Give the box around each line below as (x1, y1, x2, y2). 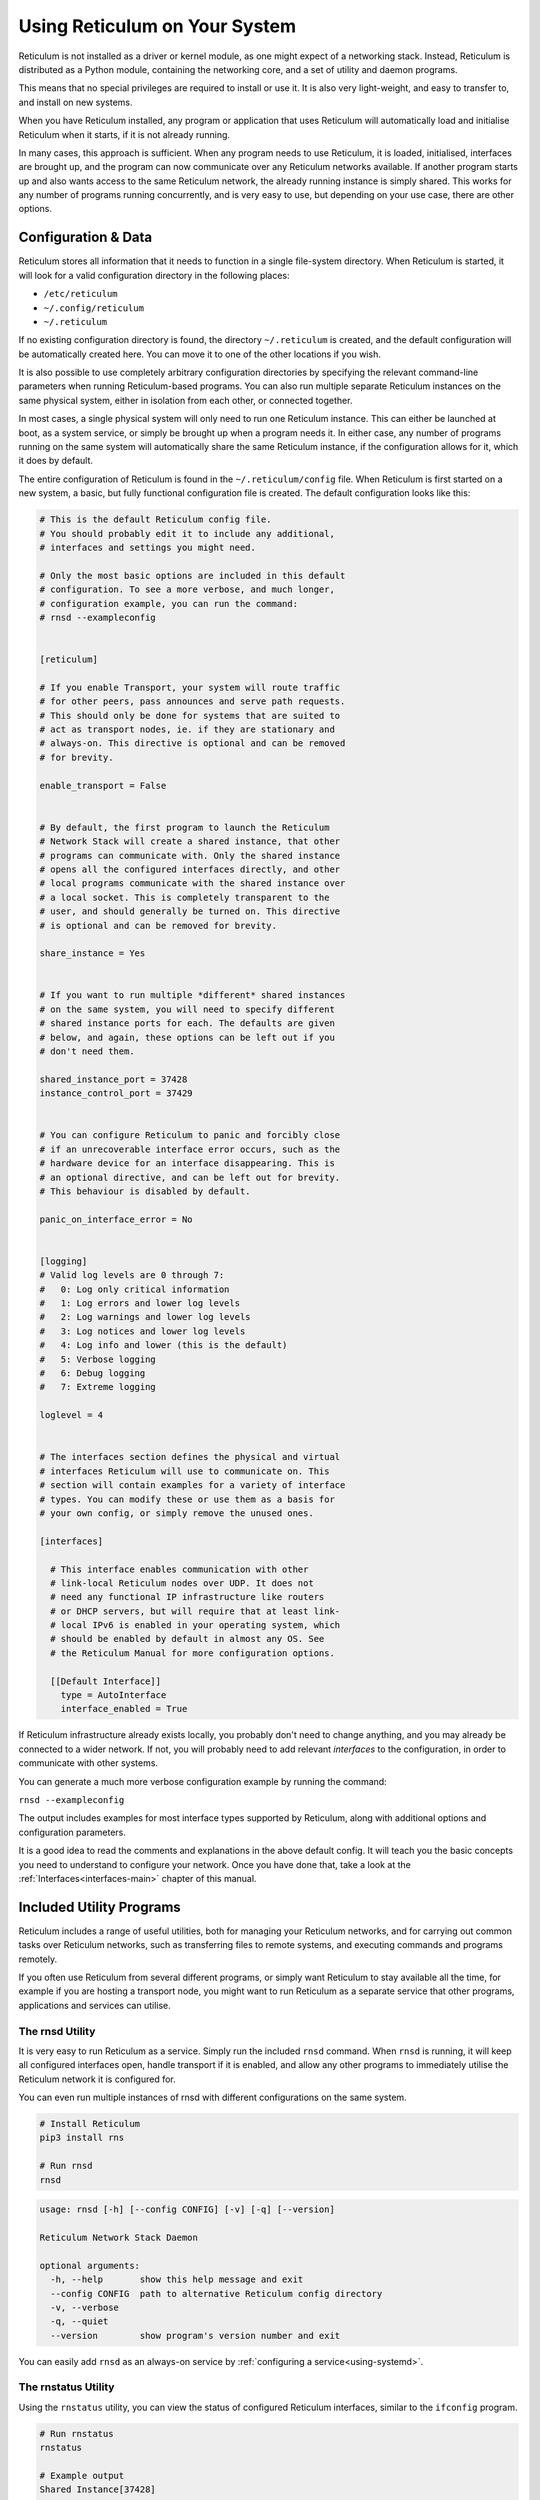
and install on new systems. (18, 96, 134, 108)
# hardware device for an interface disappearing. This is (39, 1158, 335, 1169)
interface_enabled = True (60, 1703, 188, 1715)
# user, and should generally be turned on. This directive (39, 906, 341, 917)
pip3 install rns (39, 2132, 125, 2144)
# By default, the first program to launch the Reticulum (39, 821, 330, 833)
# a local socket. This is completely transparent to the (39, 891, 330, 903)
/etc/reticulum (43, 288, 119, 300)
